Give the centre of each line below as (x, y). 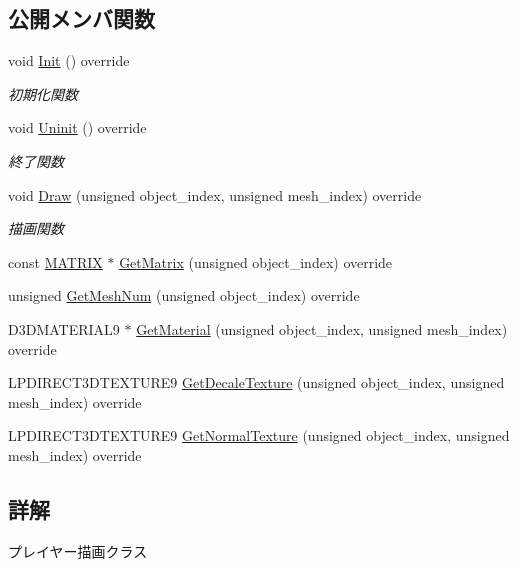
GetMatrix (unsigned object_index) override (256, 261)
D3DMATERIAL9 (64, 328)
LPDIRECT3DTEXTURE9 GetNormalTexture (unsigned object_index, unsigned (259, 435)
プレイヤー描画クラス (78, 550)
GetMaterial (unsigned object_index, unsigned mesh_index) (322, 328)
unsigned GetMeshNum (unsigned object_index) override (184, 295)
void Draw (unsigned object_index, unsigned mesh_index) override (215, 194)
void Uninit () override (77, 127)
